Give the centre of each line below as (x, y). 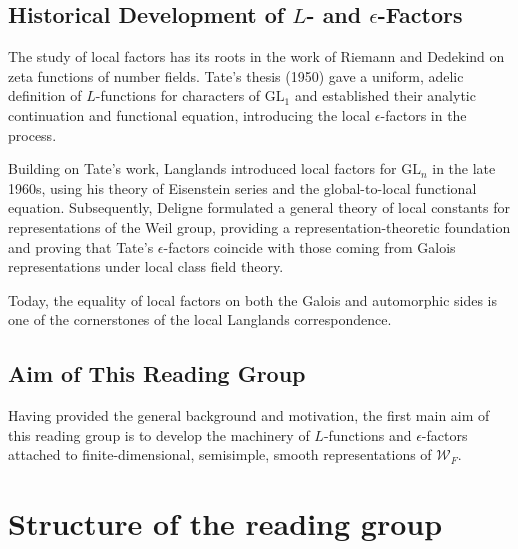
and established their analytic (385, 95)
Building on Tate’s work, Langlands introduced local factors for (202, 168)
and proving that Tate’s (81, 246)
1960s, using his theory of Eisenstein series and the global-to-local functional (242, 187)
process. (32, 134)
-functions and (367, 434)
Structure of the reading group (225, 523)
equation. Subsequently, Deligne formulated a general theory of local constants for (259, 207)
